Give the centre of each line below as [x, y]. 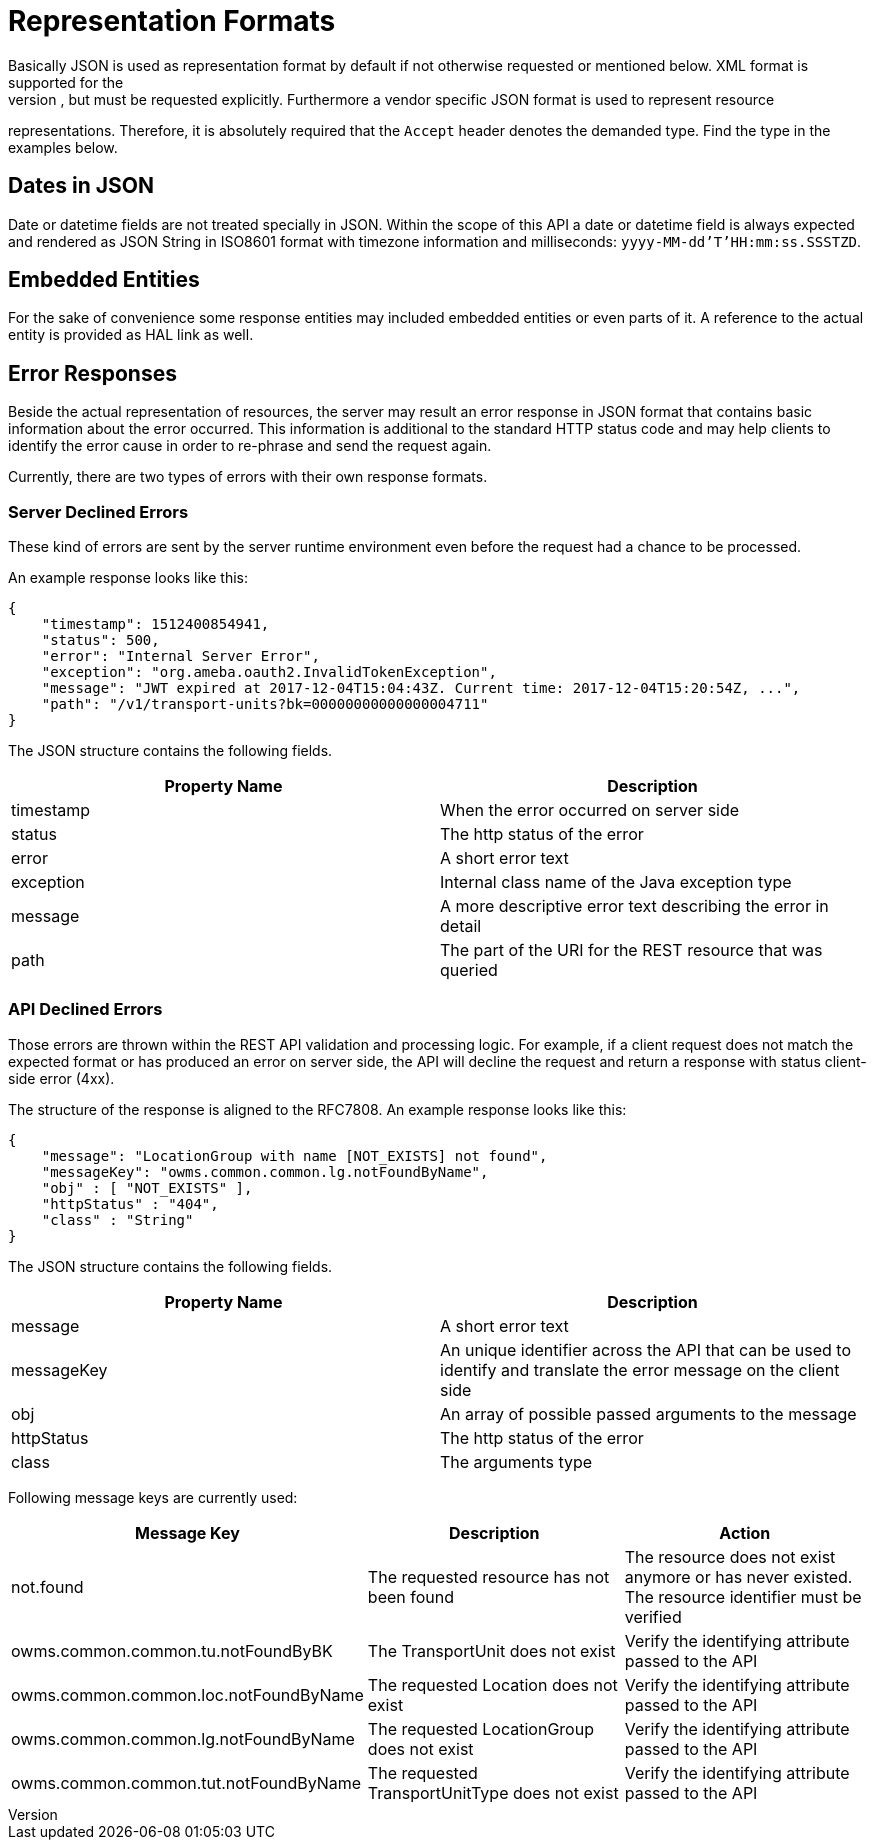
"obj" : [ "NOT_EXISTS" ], [147, 1187]
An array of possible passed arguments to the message [648, 1413]
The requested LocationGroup [480, 1728]
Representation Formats [172, 21]
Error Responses [92, 373]
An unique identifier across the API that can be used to [645, 1349]
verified [653, 1616]
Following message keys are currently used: [153, 1497]
